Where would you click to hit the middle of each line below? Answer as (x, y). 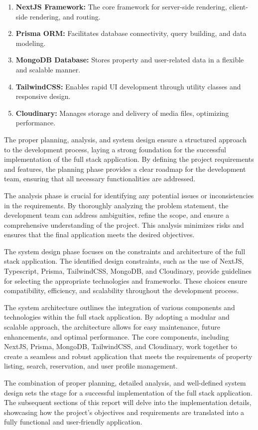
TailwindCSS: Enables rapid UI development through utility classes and (128, 86)
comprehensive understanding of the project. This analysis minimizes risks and (124, 224)
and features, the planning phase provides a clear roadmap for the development (125, 169)
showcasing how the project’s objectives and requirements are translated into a (124, 412)
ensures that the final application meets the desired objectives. (99, 234)
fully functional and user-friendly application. (73, 422)
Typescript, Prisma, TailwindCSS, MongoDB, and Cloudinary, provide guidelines (128, 271)
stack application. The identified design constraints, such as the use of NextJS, (124, 261)
